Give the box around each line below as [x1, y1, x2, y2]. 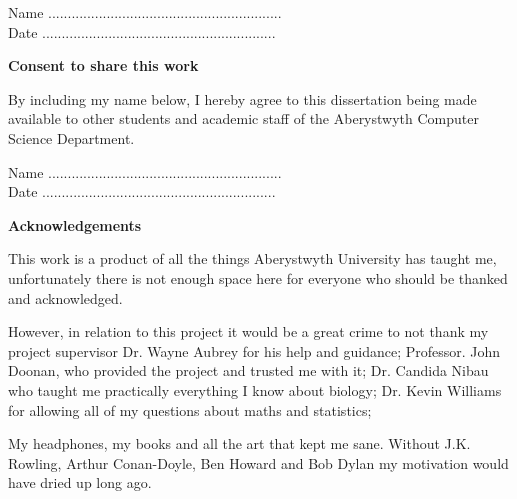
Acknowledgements [8, 214, 142, 235]
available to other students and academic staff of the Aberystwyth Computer [8, 108, 479, 129]
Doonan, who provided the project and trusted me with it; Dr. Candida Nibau [8, 360, 489, 381]
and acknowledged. [8, 287, 123, 308]
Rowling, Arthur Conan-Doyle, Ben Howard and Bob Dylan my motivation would [8, 452, 509, 473]
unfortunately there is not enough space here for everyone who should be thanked [8, 267, 508, 288]
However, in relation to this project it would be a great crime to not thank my [8, 321, 489, 342]
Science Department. [8, 127, 135, 148]
